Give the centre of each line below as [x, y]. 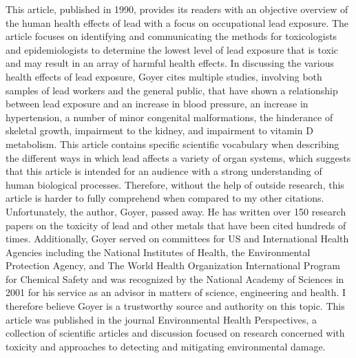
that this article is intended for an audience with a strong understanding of [164, 171]
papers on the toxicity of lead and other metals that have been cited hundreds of [176, 225]
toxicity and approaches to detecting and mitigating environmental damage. [166, 346]
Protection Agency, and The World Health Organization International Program [173, 265]
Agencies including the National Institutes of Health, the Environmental [158, 252]
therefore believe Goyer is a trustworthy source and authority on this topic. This [175, 306]
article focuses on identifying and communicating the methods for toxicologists [171, 36]
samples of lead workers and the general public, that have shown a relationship [172, 90]
